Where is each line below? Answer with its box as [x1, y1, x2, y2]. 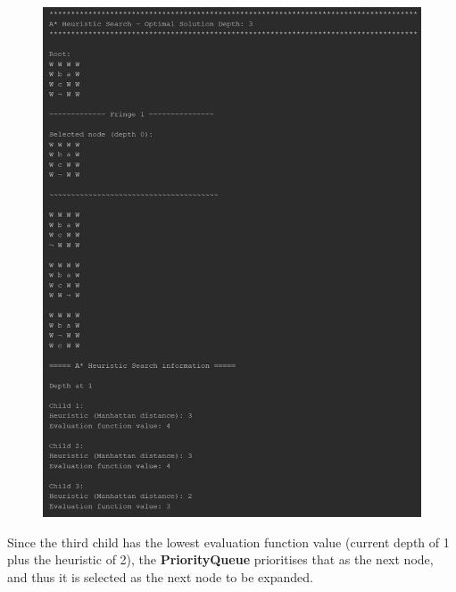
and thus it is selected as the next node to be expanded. [7, 568, 313, 587]
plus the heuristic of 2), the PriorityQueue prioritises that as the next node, [7, 550, 434, 569]
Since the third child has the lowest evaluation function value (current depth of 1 [7, 532, 450, 551]
